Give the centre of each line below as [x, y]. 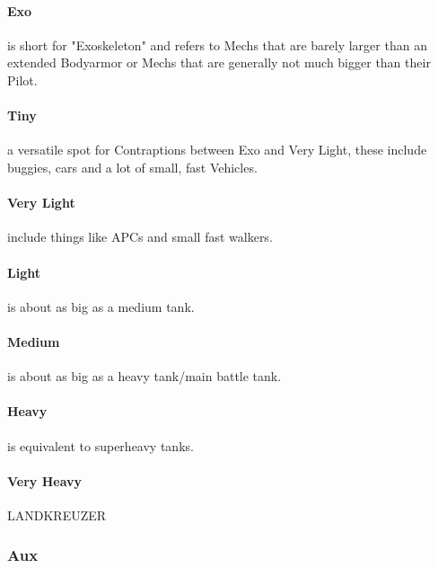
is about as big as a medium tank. [101, 306]
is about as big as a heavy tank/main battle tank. [145, 376]
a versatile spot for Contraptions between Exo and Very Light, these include [217, 150]
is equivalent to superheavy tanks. [101, 445]
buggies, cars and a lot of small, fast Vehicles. [132, 167]
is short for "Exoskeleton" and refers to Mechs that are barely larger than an [217, 44]
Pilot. [22, 80]
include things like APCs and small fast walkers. [140, 237]
